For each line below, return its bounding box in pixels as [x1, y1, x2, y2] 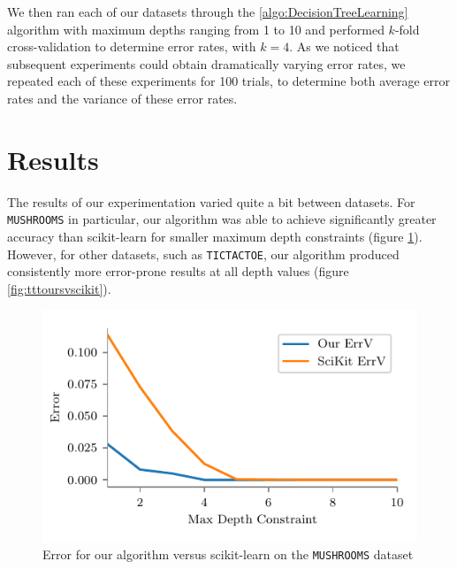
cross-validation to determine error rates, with [7, 37, 256, 56]
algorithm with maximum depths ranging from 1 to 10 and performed [7, 19, 385, 38]
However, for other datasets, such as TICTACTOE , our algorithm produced [7, 244, 400, 263]
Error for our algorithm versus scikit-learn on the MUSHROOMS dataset [42, 545, 414, 564]
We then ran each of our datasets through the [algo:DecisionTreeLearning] [7, 3, 408, 20]
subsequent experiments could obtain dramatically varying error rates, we [7, 54, 406, 73]
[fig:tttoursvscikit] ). [7, 279, 111, 297]
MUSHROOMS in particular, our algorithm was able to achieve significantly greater [7, 210, 437, 228]
